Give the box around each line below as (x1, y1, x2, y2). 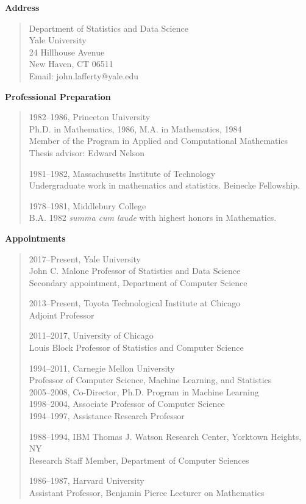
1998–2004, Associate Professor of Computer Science (29, 397, 225, 410)
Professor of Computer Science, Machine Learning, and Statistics (29, 373, 272, 386)
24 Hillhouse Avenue (29, 45, 105, 58)
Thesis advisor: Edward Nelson (29, 146, 144, 159)
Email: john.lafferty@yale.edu (29, 69, 138, 82)
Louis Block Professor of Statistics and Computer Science (29, 341, 244, 354)
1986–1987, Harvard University (29, 474, 144, 487)
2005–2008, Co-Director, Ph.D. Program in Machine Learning (29, 385, 259, 398)
